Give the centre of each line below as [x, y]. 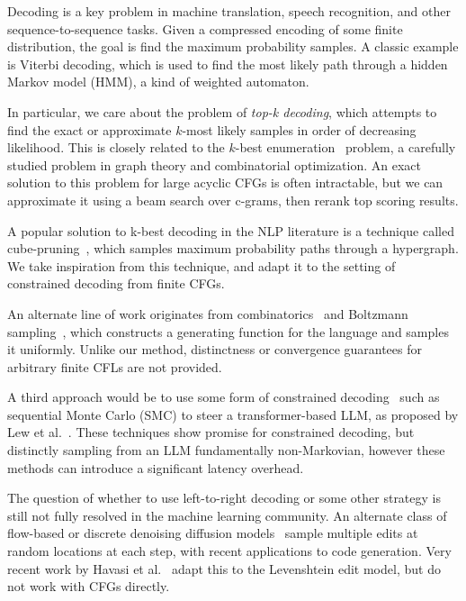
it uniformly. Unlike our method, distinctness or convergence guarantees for [215, 349]
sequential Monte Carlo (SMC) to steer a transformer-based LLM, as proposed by [233, 414]
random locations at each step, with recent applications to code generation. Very [229, 551]
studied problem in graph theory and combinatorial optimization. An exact [214, 164]
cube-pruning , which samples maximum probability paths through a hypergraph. [233, 248]
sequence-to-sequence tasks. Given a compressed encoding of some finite [205, 28]
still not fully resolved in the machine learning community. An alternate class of [227, 515]
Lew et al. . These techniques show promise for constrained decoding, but [211, 432]
